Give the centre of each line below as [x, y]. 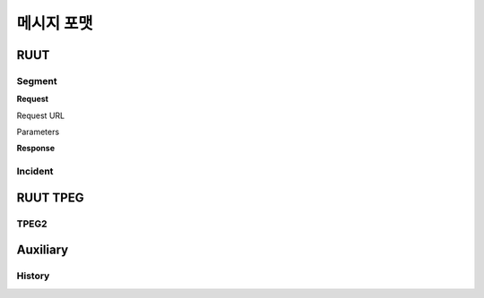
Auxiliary [43, 250]
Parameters [38, 132]
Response [36, 149]
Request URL [41, 115]
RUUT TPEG [50, 197]
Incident [35, 172]
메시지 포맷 [55, 23]
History [33, 276]
